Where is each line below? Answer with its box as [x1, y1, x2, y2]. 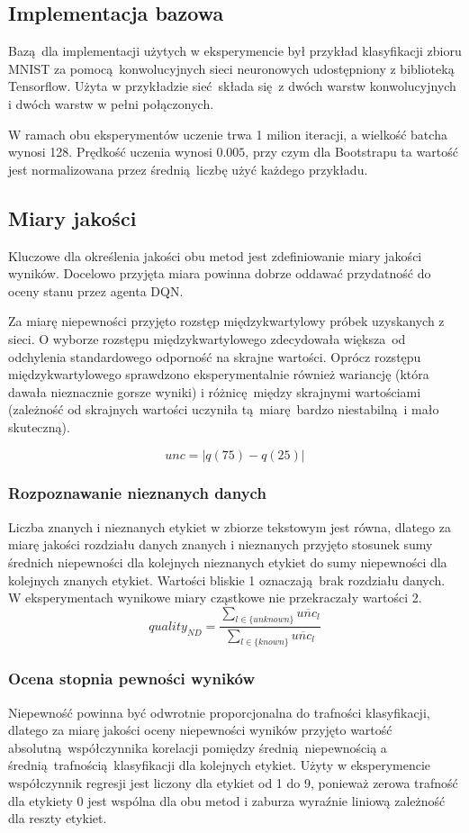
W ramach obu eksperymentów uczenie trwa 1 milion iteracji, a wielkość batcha [8, 124, 447, 143]
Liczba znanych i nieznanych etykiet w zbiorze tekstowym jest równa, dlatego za [8, 517, 451, 536]
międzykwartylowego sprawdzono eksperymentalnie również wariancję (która [8, 365, 429, 384]
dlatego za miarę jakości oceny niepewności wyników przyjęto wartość [8, 720, 392, 739]
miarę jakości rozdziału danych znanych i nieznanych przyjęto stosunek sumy [8, 535, 433, 554]
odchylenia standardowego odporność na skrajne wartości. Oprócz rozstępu [8, 347, 421, 366]
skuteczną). [8, 417, 70, 436]
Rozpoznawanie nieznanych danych [8, 482, 266, 504]
